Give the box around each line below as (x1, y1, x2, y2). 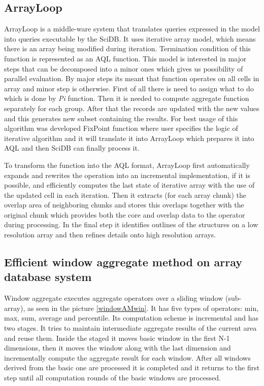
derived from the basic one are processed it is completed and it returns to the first (4, 362, 260, 373)
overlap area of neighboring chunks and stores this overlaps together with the (4, 199, 244, 210)
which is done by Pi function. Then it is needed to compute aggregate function (4, 93, 249, 103)
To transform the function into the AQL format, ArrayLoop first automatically (4, 159, 250, 170)
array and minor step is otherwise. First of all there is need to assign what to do (4, 83, 254, 93)
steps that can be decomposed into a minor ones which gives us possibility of (4, 63, 243, 74)
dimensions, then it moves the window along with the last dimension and (4, 342, 231, 353)
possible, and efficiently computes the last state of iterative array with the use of (4, 180, 255, 190)
